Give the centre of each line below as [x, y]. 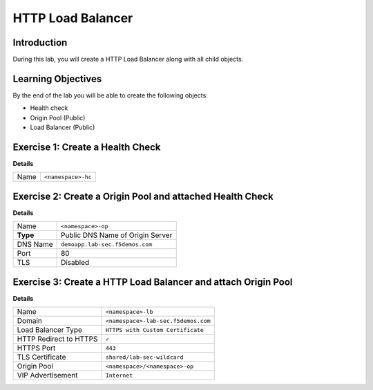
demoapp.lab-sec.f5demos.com [106, 244]
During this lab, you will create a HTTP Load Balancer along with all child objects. [128, 59]
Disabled [75, 263]
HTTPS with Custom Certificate [154, 329]
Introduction [40, 43]
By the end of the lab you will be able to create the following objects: [111, 95]
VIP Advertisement [47, 375]
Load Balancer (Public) [63, 127]
